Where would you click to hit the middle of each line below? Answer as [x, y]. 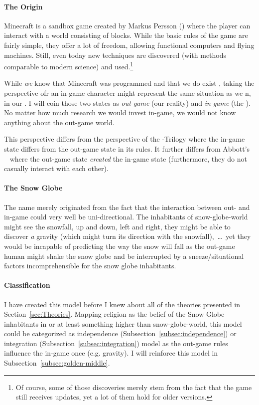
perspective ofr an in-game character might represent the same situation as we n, [128, 93]
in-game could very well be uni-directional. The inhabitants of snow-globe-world [126, 217]
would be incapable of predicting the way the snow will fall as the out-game [120, 246]
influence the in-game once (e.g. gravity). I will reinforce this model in [111, 353]
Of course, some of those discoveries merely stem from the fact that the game [134, 387]
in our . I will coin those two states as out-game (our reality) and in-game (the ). [127, 102]
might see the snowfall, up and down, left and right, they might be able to [117, 226]
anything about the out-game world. [59, 122]
